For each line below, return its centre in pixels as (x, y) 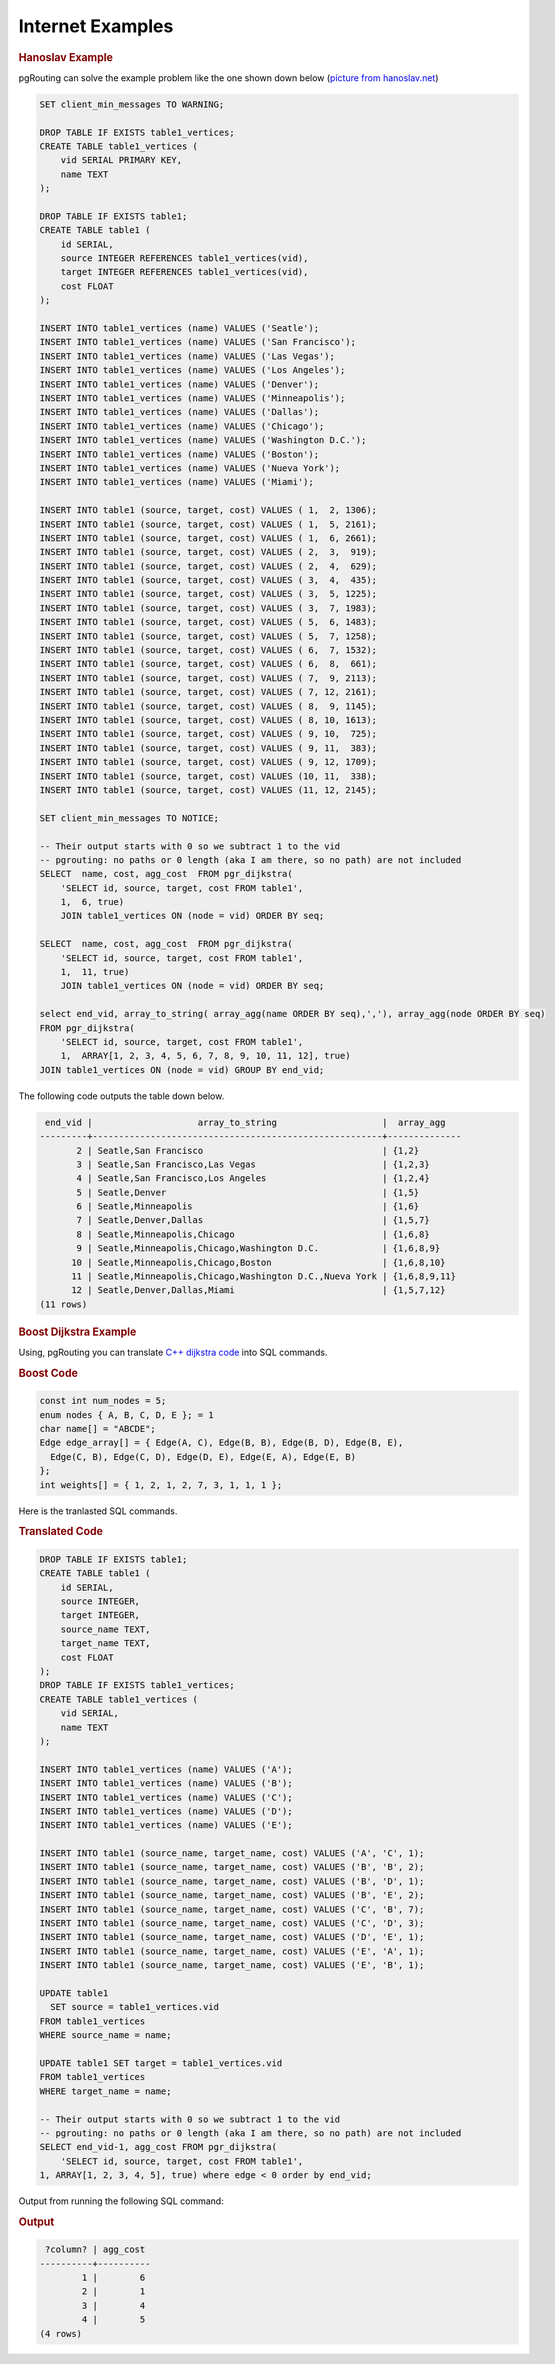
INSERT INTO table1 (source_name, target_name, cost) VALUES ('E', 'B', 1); (232, 1965)
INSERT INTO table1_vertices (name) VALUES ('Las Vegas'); (187, 356)
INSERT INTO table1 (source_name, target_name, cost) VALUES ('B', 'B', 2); (232, 1867)
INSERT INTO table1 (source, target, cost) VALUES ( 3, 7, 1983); (208, 608)
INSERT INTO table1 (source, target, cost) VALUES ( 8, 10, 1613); (208, 719)
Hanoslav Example (66, 57)
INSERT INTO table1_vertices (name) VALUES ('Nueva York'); (190, 468)
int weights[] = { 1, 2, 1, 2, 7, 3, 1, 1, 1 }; (161, 1484)
